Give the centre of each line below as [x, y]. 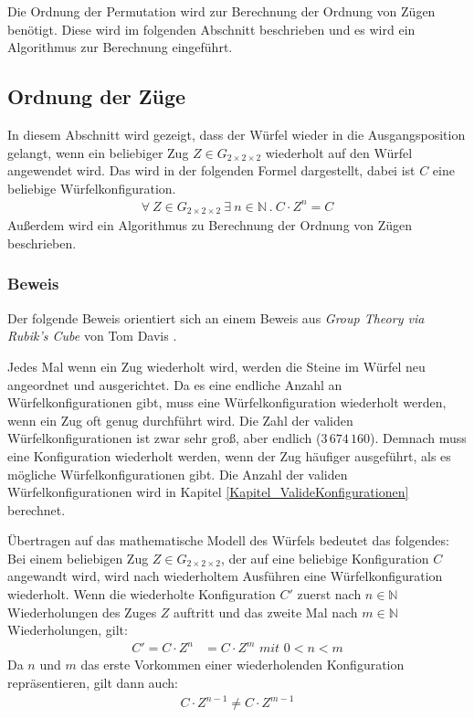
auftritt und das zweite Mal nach [266, 612]
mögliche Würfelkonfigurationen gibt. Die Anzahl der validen [178, 474]
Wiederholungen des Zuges [82, 612]
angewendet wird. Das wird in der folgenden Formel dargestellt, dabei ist [211, 170]
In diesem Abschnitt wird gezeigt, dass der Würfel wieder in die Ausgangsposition [237, 134]
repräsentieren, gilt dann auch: [93, 682]
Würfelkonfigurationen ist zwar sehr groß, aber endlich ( [164, 438]
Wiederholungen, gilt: [68, 630]
